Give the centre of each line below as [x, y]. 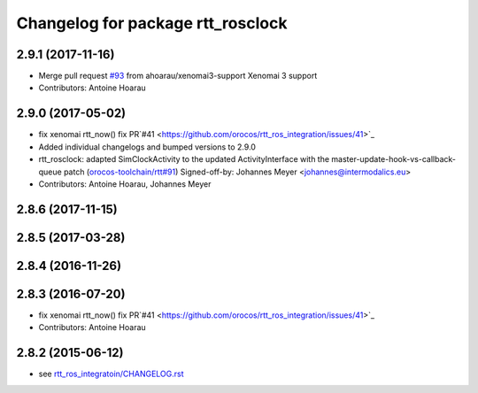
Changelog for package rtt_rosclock [152, 23]
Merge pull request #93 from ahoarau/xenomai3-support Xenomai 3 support [178, 76]
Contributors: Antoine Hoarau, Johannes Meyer [125, 184]
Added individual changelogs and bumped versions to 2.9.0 [147, 147]
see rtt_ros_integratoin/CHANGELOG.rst [112, 374]
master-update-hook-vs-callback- [393, 159]
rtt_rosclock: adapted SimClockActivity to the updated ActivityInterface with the [184, 159]
